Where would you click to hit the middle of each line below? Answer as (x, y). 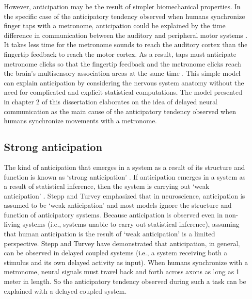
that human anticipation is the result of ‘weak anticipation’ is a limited (110, 234)
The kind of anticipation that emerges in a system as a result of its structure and (125, 167)
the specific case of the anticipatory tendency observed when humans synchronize (125, 16)
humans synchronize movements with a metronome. (80, 121)
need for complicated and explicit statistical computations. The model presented (123, 92)
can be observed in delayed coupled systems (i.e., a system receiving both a (116, 253)
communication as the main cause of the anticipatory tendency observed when (120, 111)
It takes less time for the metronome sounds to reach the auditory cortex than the (126, 44)
